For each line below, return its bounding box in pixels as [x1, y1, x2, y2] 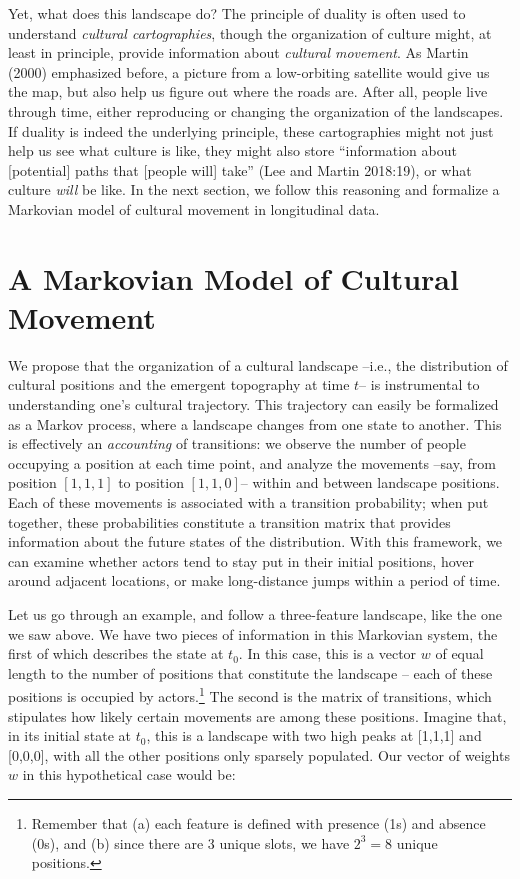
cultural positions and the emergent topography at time [8, 374, 350, 395]
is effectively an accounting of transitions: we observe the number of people [8, 433, 466, 454]
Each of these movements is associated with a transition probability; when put [8, 492, 489, 512]
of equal [435, 643, 484, 664]
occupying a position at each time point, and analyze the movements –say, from [8, 452, 496, 473]
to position [118, 472, 184, 493]
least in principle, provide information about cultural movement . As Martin [8, 42, 469, 63]
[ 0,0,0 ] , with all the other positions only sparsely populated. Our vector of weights [8, 744, 510, 765]
